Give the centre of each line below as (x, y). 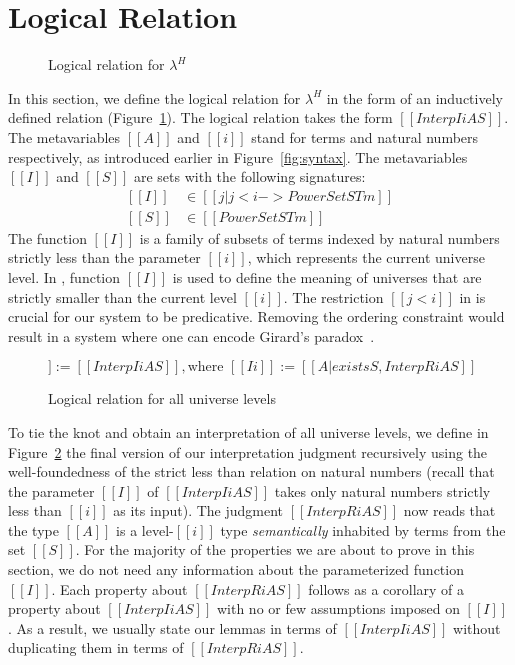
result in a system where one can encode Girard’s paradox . (191, 335)
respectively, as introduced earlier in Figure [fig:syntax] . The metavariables (238, 156)
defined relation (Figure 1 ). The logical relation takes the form (200, 117)
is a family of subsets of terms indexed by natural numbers (319, 237)
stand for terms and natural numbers (365, 136)
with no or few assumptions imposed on (338, 608)
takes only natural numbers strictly (382, 490)
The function (47, 237)
